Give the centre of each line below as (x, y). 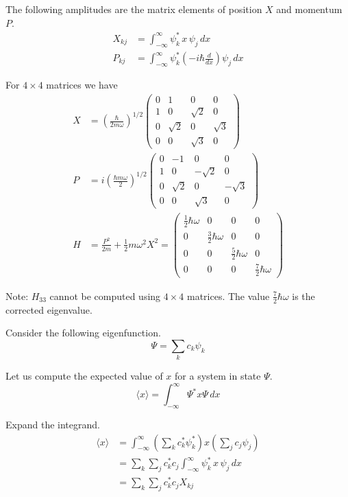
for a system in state (218, 376)
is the (303, 296)
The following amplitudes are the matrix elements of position (134, 9)
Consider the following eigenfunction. (83, 333)
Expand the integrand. (53, 425)
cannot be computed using (105, 296)
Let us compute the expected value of (84, 376)
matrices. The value (228, 296)
